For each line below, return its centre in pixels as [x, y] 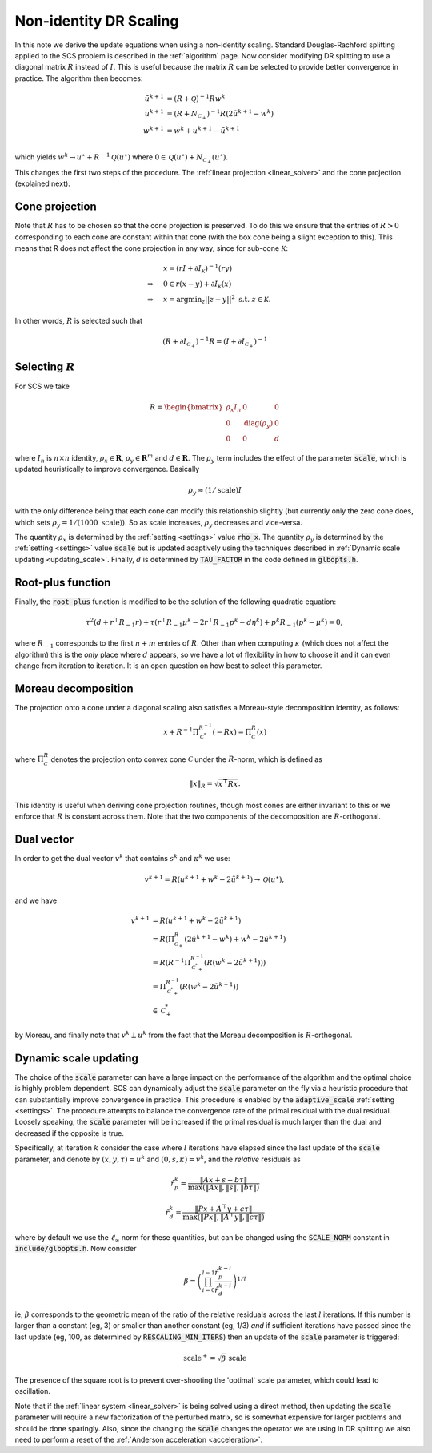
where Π [29, 759]
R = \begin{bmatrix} [186, 407]
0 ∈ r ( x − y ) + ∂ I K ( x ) [197, 284]
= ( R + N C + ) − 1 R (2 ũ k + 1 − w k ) [220, 114]
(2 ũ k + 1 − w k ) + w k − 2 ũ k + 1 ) [235, 938]
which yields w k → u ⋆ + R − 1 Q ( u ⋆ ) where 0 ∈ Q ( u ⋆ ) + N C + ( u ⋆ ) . [121, 158]
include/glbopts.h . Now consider [76, 1248]
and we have [36, 900]
